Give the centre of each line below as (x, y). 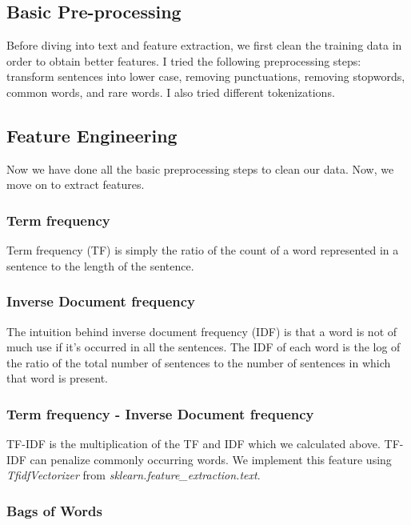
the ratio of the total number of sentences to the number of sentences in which (199, 362)
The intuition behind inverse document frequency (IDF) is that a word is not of (202, 331)
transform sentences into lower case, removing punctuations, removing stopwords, (206, 76)
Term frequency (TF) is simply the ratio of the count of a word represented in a (203, 250)
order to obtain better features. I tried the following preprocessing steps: (184, 60)
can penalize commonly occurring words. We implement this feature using (211, 459)
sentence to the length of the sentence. (100, 265)
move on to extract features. (76, 184)
